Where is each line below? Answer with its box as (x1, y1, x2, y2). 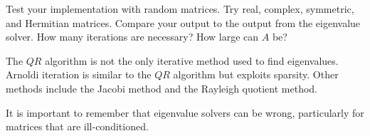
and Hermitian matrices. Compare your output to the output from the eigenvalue (6, 15, 361, 30)
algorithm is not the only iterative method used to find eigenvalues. (45, 53, 339, 68)
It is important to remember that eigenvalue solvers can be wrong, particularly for (6, 105, 364, 120)
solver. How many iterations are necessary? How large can (6, 29, 259, 44)
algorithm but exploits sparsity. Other (173, 67, 339, 82)
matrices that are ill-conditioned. (6, 119, 149, 134)
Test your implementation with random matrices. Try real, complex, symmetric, (6, 1, 354, 16)
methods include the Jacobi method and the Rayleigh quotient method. (6, 80, 317, 95)
